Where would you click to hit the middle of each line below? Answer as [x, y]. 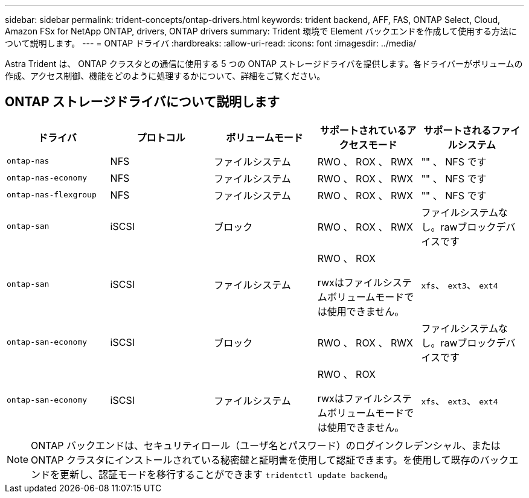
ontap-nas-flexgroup [52, 195]
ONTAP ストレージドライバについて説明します [143, 102]
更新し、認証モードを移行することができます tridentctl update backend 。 [227, 474]
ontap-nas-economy [47, 178]
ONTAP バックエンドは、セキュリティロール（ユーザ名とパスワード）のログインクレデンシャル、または [266, 445]
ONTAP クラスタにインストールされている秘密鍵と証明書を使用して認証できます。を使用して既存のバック [270, 460]
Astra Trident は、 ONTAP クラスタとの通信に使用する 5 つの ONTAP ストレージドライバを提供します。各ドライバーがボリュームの [264, 64]
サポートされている [363, 130]
